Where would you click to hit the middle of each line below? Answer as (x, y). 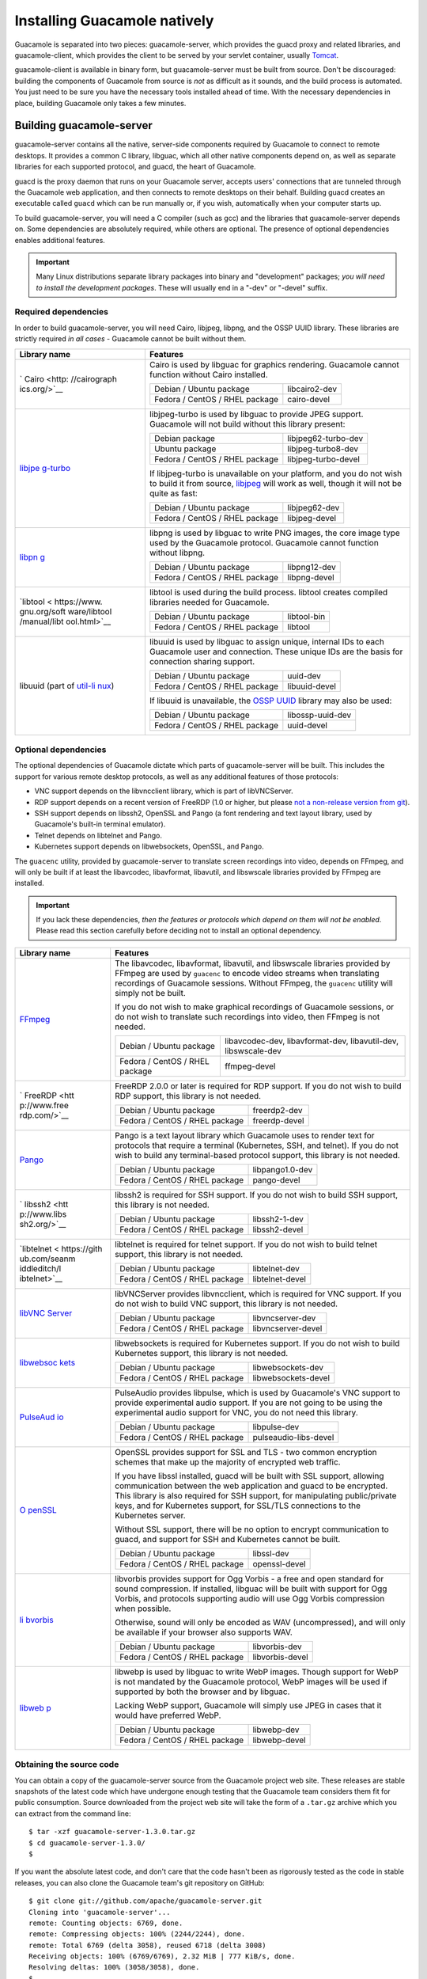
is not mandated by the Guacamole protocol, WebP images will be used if (251, 1681)
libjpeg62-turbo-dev (325, 438)
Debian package (185, 438)
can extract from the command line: (73, 1814)
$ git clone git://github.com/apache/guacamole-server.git (145, 1901)
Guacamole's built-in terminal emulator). (100, 824)
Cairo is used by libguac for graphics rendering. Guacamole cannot (274, 364)
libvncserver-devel (287, 1328)
